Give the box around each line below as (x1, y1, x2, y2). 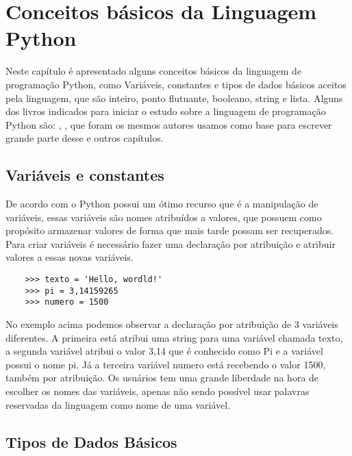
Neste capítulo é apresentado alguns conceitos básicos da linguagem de (5, 64, 302, 78)
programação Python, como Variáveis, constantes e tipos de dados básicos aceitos (5, 77, 347, 91)
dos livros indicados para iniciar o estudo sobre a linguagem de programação (5, 104, 326, 118)
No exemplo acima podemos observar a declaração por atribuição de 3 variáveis (5, 317, 338, 331)
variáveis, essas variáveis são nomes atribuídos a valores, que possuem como (5, 210, 322, 224)
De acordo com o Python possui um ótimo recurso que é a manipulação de (5, 197, 318, 211)
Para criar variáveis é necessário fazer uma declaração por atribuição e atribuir (5, 236, 336, 251)
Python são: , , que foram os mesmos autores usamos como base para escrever (5, 117, 332, 131)
